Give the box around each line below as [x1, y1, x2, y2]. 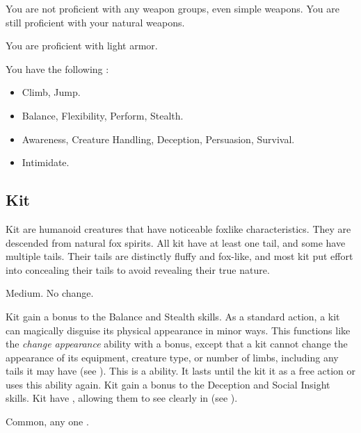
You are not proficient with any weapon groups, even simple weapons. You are [6, 1, 339, 15]
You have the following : [6, 61, 109, 76]
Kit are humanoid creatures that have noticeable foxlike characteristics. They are [6, 221, 351, 236]
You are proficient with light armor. [6, 38, 158, 53]
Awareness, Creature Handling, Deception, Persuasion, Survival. [22, 131, 295, 146]
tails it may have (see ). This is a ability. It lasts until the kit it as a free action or [6, 363, 356, 378]
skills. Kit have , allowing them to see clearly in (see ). [6, 391, 238, 405]
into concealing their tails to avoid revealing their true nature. [6, 262, 270, 277]
